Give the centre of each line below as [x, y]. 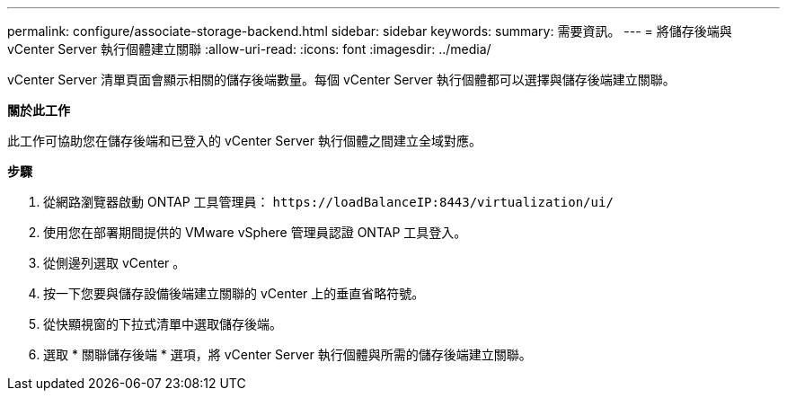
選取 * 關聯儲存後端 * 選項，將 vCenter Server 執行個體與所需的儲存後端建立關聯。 [287, 354]
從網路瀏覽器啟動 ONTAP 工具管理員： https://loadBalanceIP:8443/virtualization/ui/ [328, 202]
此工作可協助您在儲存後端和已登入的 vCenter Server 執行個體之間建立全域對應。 [244, 141]
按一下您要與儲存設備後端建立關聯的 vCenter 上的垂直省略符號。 [234, 293]
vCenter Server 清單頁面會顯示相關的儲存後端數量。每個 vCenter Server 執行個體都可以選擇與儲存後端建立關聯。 [341, 80]
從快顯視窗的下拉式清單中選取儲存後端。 [163, 324]
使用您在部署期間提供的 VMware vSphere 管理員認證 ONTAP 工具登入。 [255, 232]
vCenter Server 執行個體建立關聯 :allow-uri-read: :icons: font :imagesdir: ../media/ [249, 49]
